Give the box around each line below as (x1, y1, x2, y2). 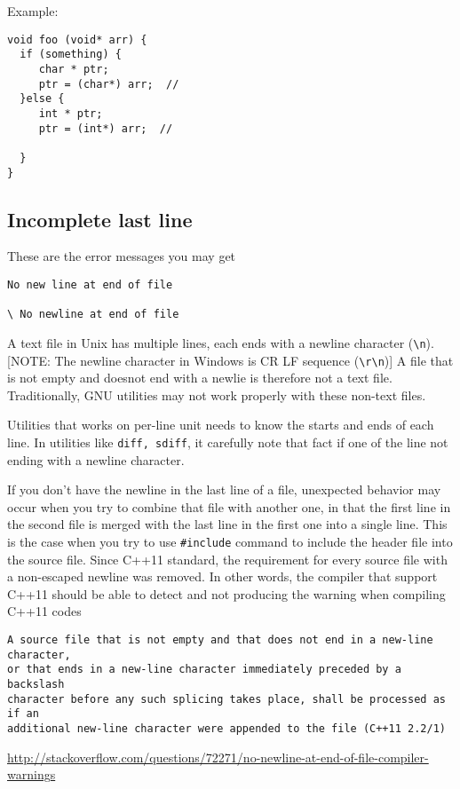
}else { (20, 92, 65, 106)
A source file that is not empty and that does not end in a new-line (7, 634, 433, 647)
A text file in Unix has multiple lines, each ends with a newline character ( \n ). (7, 333, 434, 351)
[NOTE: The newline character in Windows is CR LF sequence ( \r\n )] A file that (7, 351, 454, 369)
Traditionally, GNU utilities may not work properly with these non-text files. (7, 385, 426, 404)
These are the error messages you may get (7, 247, 236, 265)
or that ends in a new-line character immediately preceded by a (7, 663, 401, 676)
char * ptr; (38, 62, 109, 75)
